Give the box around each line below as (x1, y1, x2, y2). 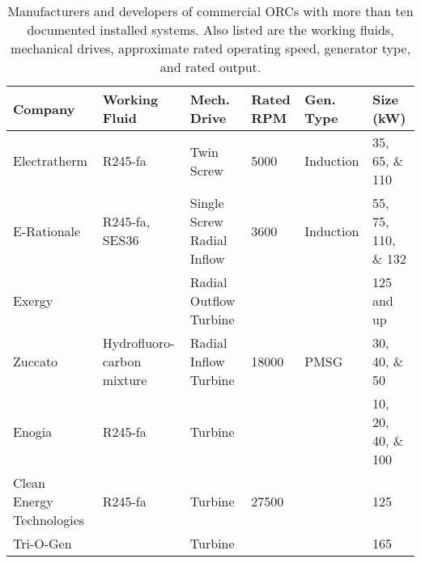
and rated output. (159, 57, 262, 76)
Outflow (189, 291, 236, 310)
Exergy (13, 291, 53, 310)
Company (13, 99, 75, 118)
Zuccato (13, 352, 58, 370)
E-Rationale (13, 221, 81, 240)
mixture (102, 370, 147, 389)
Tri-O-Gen (13, 534, 72, 552)
